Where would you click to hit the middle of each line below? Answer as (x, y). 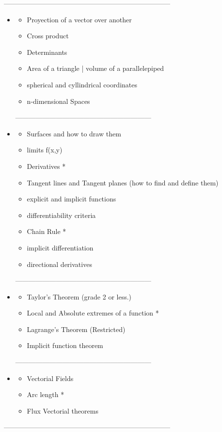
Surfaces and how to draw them (74, 133)
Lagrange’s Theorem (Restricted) (76, 329)
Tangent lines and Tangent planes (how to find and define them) (123, 182)
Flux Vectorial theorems (63, 410)
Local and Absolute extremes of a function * (93, 313)
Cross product (48, 36)
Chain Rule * (47, 231)
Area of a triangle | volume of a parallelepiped (95, 68)
